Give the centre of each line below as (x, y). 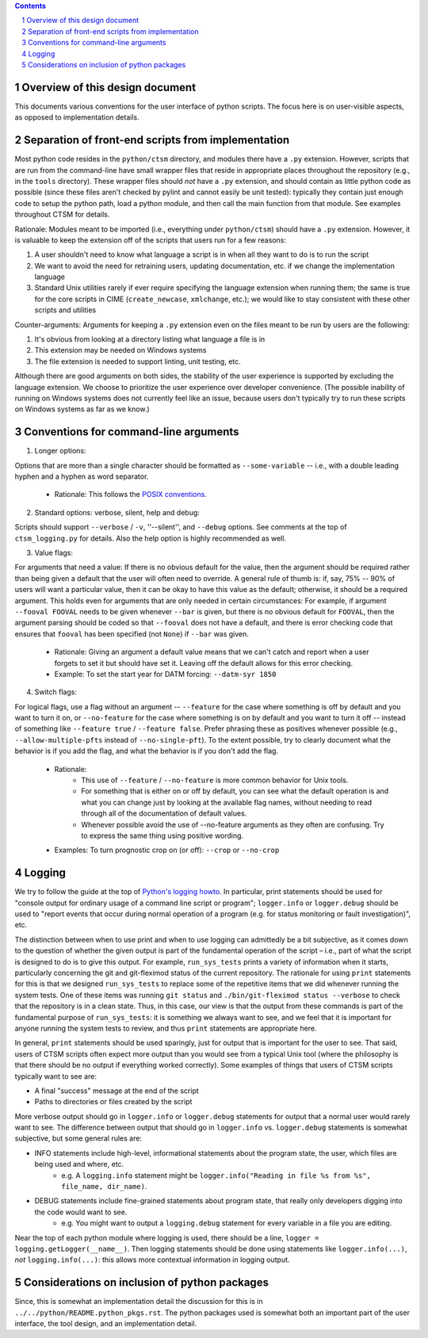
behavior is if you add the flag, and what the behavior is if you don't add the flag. (147, 751)
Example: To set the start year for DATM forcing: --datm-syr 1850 (165, 674)
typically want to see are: (55, 1076)
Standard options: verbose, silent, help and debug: (117, 512)
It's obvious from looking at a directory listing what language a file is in (150, 339)
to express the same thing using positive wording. (162, 835)
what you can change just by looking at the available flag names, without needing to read (227, 802)
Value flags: (54, 552)
